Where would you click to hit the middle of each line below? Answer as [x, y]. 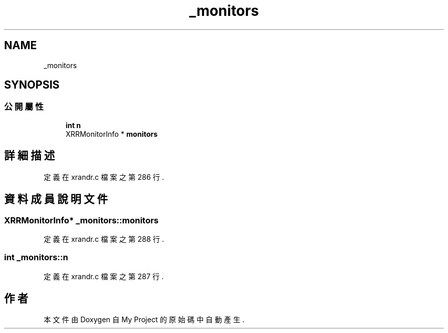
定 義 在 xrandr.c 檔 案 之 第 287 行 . [104, 276]
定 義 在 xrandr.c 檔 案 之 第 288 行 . [104, 239]
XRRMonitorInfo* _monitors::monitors [82, 220]
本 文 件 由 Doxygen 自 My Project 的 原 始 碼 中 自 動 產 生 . [144, 320]
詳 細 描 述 [29, 156]
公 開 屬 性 [24, 107]
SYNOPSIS [32, 85]
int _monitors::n [36, 257]
